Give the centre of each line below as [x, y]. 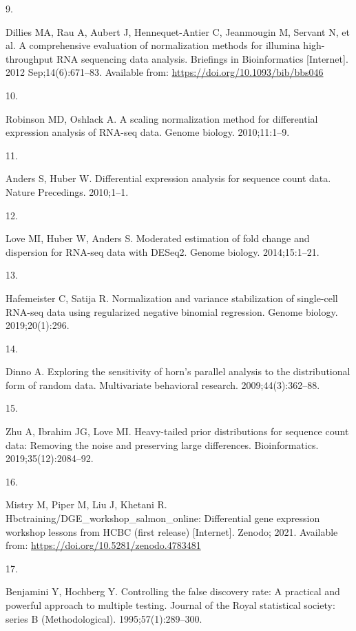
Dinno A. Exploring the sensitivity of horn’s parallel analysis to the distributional [178, 371]
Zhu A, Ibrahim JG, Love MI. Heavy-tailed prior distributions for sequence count [177, 431]
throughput [30, 58]
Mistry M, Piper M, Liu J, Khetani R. [86, 504]
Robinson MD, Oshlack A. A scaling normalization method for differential [162, 118]
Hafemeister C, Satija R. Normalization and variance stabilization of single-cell [172, 298]
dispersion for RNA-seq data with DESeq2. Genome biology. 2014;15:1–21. [163, 251]
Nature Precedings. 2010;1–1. [67, 191]
